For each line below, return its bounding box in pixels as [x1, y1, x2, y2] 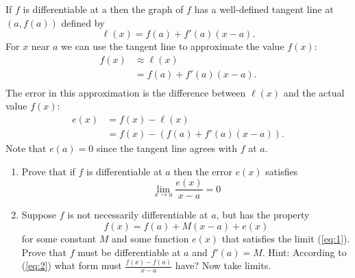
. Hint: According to [262, 244, 347, 259]
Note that [5, 141, 47, 155]
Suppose [21, 207, 57, 222]
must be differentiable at [77, 244, 181, 259]
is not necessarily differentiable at [67, 207, 208, 222]
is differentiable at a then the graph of [23, 2, 184, 16]
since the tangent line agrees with [96, 141, 238, 155]
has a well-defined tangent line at [194, 2, 334, 16]
